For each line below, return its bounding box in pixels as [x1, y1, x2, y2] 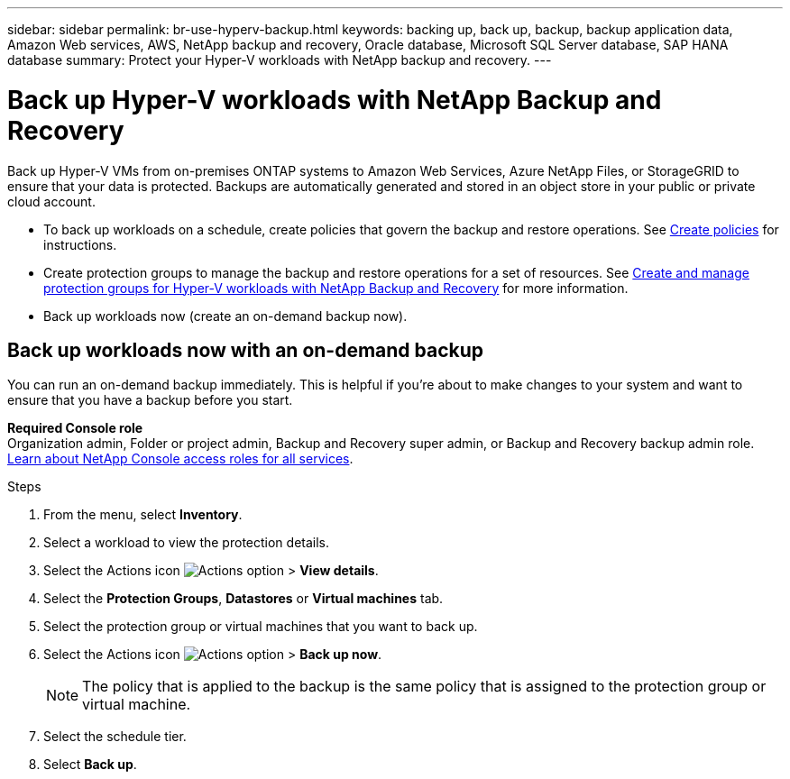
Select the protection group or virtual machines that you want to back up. [43, 619, 478, 635]
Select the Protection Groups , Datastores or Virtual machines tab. [43, 591, 444, 607]
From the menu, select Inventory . [43, 507, 243, 523]
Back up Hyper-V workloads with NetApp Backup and [7, 84, 662, 115]
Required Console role [7, 420, 143, 436]
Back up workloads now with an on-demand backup [7, 338, 484, 362]
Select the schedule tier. [43, 729, 187, 745]
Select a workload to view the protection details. [43, 535, 330, 551]
